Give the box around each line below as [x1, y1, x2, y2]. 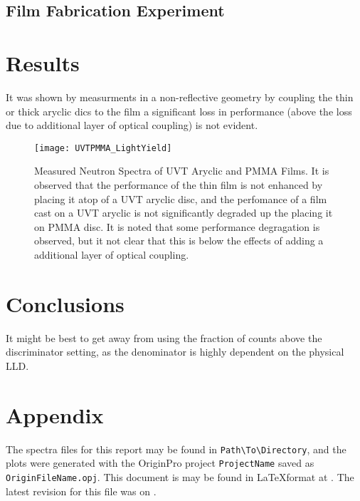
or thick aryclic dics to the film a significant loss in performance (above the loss [6, 103, 352, 118]
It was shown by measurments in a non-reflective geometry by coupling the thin [6, 89, 354, 104]
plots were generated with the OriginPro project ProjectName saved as [6, 455, 314, 470]
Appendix [6, 400, 104, 429]
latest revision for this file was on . [6, 483, 157, 498]
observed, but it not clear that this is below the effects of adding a [34, 233, 324, 248]
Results [6, 48, 80, 77]
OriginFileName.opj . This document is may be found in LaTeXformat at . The [6, 469, 354, 484]
